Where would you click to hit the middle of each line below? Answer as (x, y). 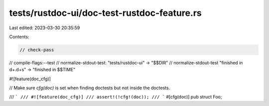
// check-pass (37, 50)
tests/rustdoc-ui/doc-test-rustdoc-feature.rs (105, 13)
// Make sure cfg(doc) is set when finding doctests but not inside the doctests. (90, 88)
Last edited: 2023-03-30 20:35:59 (45, 28)
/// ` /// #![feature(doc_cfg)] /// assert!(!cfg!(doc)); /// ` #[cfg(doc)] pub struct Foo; (116, 97)
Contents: (19, 37)
